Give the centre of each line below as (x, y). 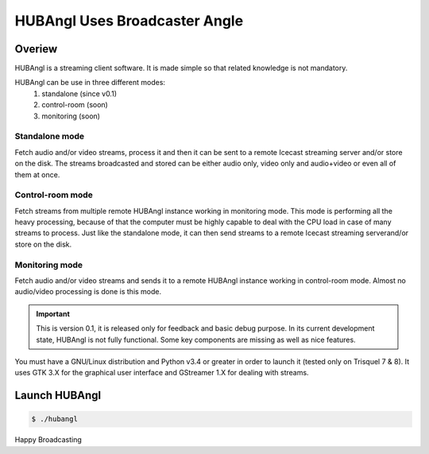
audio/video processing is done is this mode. (88, 292)
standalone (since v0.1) (79, 93)
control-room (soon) (75, 105)
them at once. (37, 174)
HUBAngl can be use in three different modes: (90, 83)
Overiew (36, 49)
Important (53, 313)
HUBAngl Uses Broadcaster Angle (129, 21)
